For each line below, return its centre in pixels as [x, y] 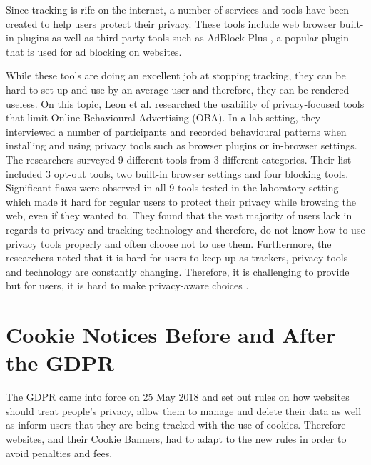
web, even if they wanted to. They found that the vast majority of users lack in [179, 215]
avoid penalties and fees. [59, 452]
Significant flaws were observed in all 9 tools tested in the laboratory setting [172, 187]
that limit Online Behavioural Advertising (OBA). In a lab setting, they [163, 117]
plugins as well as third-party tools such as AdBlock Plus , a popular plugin [183, 37]
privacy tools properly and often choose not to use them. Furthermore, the [169, 243]
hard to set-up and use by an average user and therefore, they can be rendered [178, 89]
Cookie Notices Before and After [171, 335]
